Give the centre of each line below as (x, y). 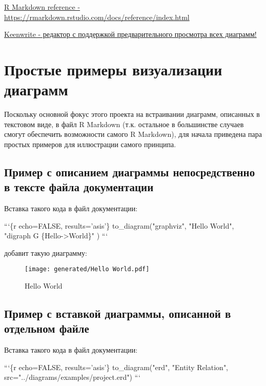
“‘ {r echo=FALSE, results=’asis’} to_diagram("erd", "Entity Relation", (116, 367)
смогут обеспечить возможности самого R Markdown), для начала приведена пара (133, 134)
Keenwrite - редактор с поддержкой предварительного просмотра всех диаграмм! (130, 34)
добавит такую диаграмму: (46, 252)
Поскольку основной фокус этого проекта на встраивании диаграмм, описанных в (132, 114)
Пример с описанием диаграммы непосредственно (130, 171)
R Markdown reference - (42, 7)
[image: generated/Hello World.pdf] (87, 269)
